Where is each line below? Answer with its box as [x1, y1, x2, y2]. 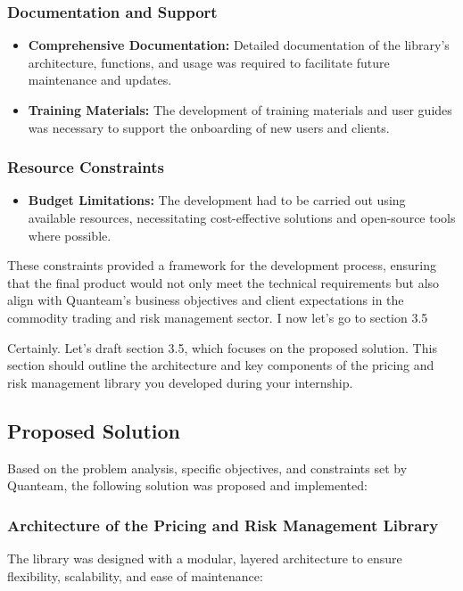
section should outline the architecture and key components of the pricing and [7, 356, 434, 374]
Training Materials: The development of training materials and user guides [28, 101, 452, 119]
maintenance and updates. [28, 70, 172, 89]
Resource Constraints [7, 156, 165, 178]
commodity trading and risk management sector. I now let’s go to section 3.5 [7, 308, 428, 326]
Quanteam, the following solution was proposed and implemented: [7, 476, 368, 495]
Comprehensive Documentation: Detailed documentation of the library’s [28, 36, 450, 54]
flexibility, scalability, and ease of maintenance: [7, 566, 263, 585]
